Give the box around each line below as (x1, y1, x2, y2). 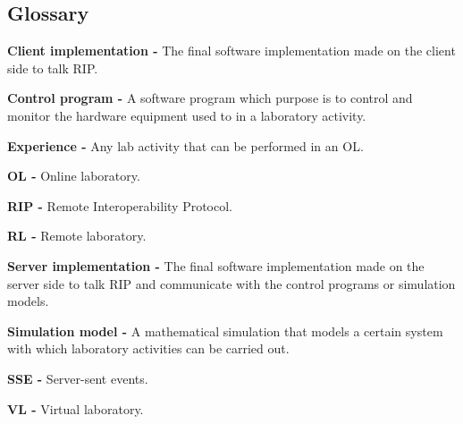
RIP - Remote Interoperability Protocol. (7, 196, 232, 215)
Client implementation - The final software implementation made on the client (7, 41, 456, 60)
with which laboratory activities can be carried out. (7, 339, 290, 358)
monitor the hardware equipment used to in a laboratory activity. (7, 106, 366, 124)
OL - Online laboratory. (7, 166, 140, 185)
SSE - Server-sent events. (7, 369, 148, 387)
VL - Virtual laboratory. (7, 399, 144, 418)
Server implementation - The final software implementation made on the (7, 256, 425, 275)
